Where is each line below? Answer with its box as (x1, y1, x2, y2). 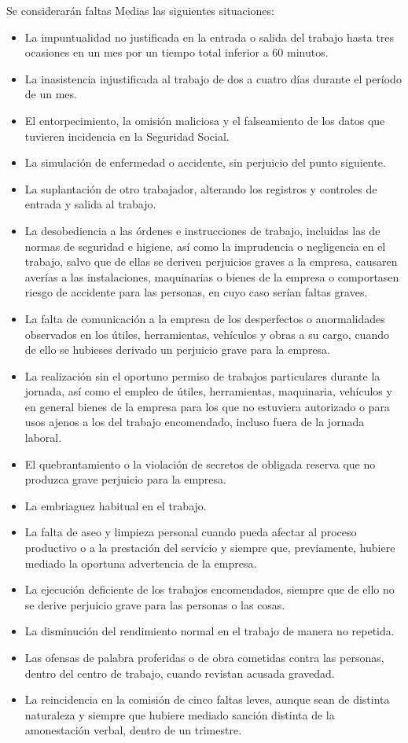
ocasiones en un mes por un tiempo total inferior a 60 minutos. (24, 44, 329, 61)
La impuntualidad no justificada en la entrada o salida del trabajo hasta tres (24, 28, 395, 45)
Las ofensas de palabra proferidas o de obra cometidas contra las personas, (24, 649, 384, 665)
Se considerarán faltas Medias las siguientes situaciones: (6, 2, 274, 18)
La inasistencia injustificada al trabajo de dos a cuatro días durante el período (24, 70, 402, 86)
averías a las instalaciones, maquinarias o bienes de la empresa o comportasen (24, 268, 399, 285)
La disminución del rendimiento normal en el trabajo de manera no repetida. (24, 623, 395, 639)
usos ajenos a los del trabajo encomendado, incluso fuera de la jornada (24, 414, 365, 430)
